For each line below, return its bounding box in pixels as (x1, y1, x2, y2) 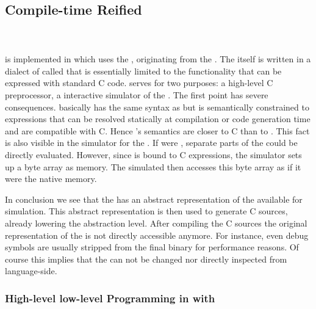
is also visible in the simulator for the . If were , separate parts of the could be (5, 136, 298, 149)
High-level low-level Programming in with (5, 290, 215, 305)
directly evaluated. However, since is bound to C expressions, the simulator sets (5, 148, 302, 161)
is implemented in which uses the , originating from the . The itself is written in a (5, 53, 311, 65)
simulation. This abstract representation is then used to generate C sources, (5, 205, 288, 217)
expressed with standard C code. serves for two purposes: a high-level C (5, 76, 273, 89)
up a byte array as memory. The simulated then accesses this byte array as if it (5, 160, 301, 173)
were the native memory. (5, 172, 97, 185)
